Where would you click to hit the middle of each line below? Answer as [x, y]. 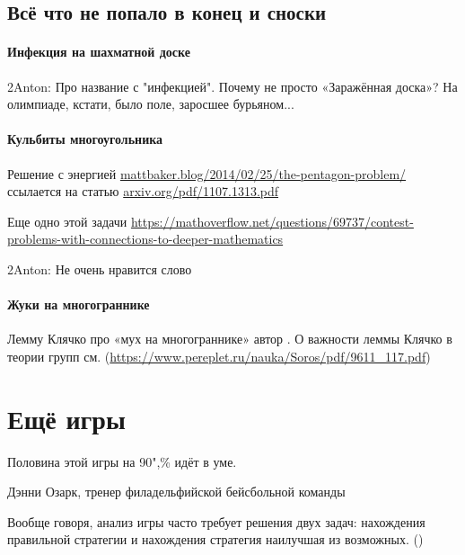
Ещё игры [66, 418]
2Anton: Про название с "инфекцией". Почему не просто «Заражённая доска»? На [232, 86]
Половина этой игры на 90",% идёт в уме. [122, 461]
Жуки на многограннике [79, 304]
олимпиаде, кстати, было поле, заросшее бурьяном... [151, 104]
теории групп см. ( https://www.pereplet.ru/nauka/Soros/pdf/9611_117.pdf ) [219, 356]
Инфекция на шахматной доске [99, 52]
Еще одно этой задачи [67, 221]
